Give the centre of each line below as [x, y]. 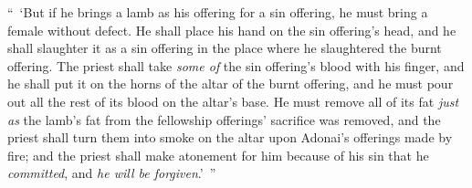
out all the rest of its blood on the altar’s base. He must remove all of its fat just [233, 101]
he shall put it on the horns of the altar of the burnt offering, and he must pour [231, 84]
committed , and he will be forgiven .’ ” [112, 173]
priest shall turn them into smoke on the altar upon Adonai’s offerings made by [230, 137]
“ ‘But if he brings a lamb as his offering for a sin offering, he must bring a [218, 12]
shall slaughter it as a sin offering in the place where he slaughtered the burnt [225, 48]
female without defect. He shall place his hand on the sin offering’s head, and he [232, 30]
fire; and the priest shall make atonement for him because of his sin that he [218, 155]
